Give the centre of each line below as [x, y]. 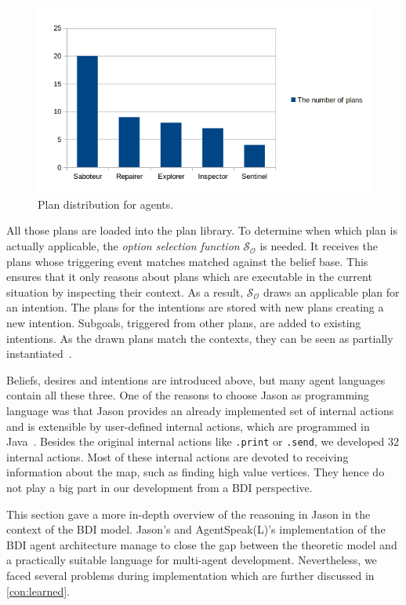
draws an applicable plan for [331, 292]
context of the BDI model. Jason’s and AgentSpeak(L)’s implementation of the [196, 529]
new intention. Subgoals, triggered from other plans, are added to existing [184, 323]
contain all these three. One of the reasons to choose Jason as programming [188, 395]
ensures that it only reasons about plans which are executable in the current [189, 277]
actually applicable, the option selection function [123, 246]
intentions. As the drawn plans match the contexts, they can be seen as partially [200, 338]
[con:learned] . [38, 590]
